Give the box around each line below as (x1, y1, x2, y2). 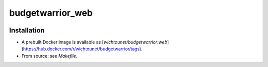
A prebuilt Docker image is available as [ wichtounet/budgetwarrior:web (21, 39, 168, 45)
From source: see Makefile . (21, 53, 78, 59)
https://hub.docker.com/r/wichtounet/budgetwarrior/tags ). (23, 46, 142, 52)
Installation (9, 26, 45, 34)
